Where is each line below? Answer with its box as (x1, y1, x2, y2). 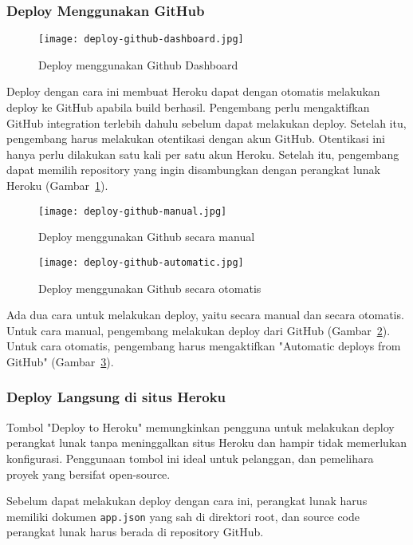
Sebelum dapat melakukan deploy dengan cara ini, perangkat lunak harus (6, 492, 368, 509)
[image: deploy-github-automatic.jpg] (38, 256, 244, 268)
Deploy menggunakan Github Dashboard (38, 56, 238, 73)
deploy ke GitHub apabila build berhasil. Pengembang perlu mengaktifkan (6, 99, 370, 116)
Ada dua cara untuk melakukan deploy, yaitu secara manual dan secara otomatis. (6, 306, 404, 323)
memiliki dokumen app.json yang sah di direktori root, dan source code (6, 507, 360, 524)
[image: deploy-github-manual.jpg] (38, 205, 227, 217)
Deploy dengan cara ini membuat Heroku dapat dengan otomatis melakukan (6, 83, 380, 100)
